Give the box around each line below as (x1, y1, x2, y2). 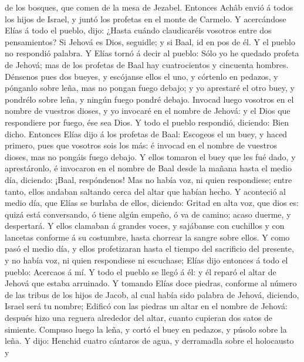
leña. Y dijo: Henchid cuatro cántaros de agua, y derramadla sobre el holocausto (5, 334, 294, 347)
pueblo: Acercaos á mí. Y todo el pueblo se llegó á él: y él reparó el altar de (5, 265, 276, 278)
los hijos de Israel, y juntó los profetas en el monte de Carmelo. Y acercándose (5, 12, 286, 25)
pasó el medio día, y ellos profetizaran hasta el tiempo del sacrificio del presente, (5, 242, 294, 255)
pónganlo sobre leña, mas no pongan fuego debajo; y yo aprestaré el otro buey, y (5, 82, 295, 94)
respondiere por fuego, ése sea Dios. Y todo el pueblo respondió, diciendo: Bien (5, 116, 289, 128)
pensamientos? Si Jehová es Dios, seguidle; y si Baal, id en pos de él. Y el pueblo (5, 35, 295, 48)
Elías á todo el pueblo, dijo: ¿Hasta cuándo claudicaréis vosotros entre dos (5, 24, 272, 36)
